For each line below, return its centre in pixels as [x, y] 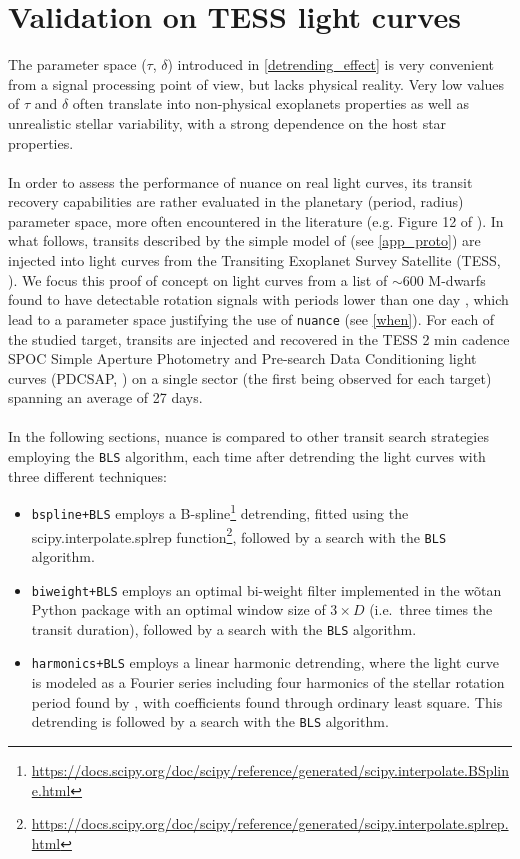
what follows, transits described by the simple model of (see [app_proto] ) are [244, 240]
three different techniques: [87, 475]
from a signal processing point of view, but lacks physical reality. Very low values [256, 83]
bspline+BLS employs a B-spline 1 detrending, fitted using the [220, 511]
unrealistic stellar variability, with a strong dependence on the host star [227, 122]
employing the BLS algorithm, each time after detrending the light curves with [247, 456]
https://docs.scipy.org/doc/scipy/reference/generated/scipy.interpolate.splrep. [270, 823]
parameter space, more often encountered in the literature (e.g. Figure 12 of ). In [256, 220]
